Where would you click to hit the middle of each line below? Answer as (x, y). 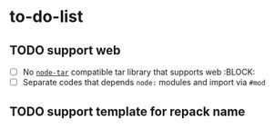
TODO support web (65, 50)
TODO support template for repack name (127, 111)
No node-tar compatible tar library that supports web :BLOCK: (139, 72)
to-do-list (46, 17)
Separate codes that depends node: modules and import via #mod (144, 83)
